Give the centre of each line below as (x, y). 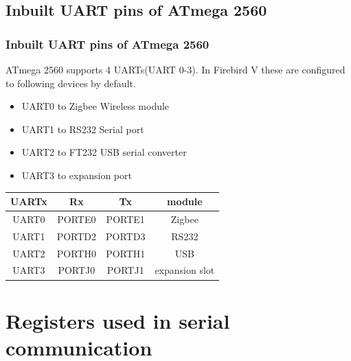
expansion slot (185, 270)
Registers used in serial (118, 320)
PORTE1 (125, 219)
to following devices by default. (71, 83)
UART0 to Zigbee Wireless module (95, 106)
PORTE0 (77, 219)
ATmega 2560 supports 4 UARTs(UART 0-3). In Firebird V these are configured (175, 69)
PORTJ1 (125, 270)
